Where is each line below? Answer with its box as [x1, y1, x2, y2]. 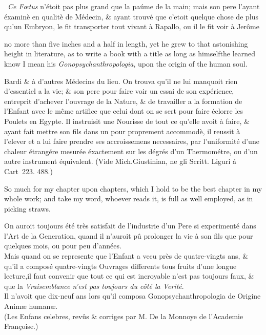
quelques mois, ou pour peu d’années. [4, 240, 121, 251]
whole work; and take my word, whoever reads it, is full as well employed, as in [4, 193, 253, 204]
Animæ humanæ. [4, 301, 58, 311]
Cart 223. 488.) [4, 165, 53, 176]
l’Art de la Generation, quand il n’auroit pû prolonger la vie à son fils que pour [4, 230, 253, 241]
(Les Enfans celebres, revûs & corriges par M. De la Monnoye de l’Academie [4, 310, 243, 321]
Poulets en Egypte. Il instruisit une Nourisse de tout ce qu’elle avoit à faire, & [4, 115, 250, 126]
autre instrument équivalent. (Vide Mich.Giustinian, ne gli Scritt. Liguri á [4, 156, 236, 166]
